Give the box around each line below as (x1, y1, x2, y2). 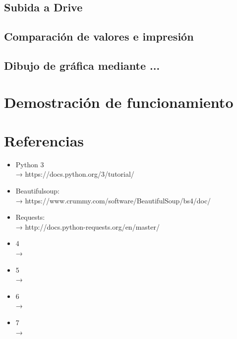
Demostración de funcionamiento (4, 92, 234, 112)
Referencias (4, 130, 84, 150)
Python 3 (15, 159, 44, 169)
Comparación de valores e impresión (4, 29, 194, 44)
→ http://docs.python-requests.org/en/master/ (15, 221, 160, 232)
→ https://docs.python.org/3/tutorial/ (15, 169, 134, 179)
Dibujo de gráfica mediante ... (4, 57, 160, 73)
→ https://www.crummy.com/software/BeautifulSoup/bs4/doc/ (15, 195, 211, 205)
